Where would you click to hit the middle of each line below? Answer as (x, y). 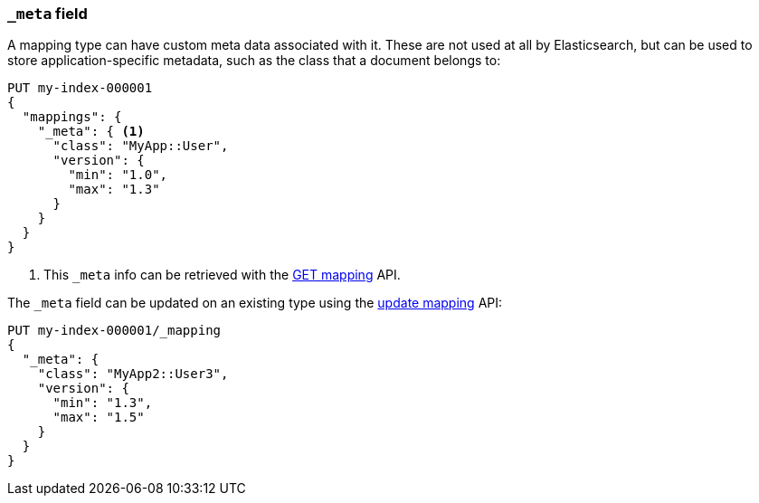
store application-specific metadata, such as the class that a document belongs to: (254, 61)
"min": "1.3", (103, 403)
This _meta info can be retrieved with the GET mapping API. (222, 275)
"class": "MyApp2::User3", (133, 374)
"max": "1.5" (99, 418)
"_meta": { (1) (91, 132)
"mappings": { (72, 117)
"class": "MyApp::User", (141, 146)
